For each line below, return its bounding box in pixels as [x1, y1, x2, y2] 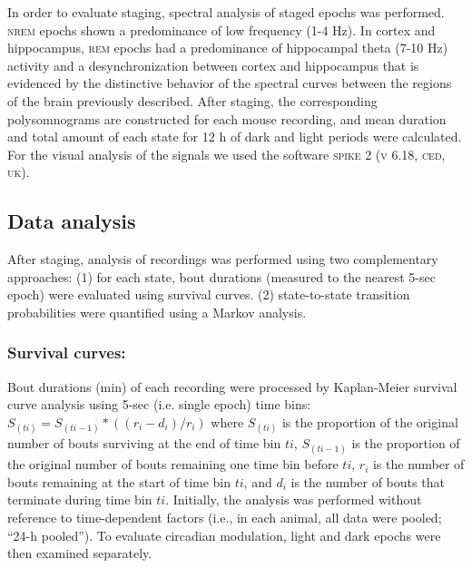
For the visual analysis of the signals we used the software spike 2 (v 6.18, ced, [7, 144, 446, 163]
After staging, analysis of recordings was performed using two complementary [7, 250, 438, 269]
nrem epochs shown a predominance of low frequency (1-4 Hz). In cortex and [7, 20, 436, 39]
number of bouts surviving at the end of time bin [7, 434, 281, 453]
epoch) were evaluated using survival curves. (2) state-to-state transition [7, 285, 410, 304]
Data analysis [7, 207, 136, 235]
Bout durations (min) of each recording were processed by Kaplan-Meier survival [7, 377, 457, 396]
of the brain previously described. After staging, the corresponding [7, 91, 378, 110]
